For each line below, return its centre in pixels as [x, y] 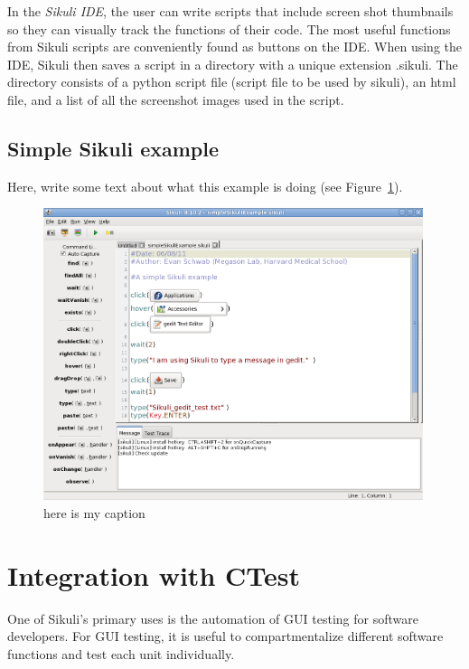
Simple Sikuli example [113, 148]
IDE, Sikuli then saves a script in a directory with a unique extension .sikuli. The [233, 64]
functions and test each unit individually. [121, 653]
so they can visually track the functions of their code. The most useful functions [229, 28]
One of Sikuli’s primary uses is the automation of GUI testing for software [213, 618]
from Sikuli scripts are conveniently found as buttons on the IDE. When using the [234, 47]
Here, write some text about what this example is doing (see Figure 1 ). [205, 186]
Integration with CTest [154, 575]
